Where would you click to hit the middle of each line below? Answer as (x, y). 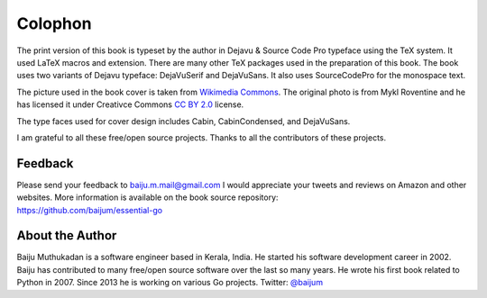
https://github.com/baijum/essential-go (89, 210)
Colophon (54, 23)
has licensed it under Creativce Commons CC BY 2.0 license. (130, 104)
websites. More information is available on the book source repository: (147, 197)
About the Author (67, 235)
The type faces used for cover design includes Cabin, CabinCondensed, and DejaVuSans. (184, 121)
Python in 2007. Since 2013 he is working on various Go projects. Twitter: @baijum (170, 283)
